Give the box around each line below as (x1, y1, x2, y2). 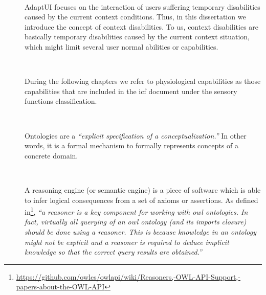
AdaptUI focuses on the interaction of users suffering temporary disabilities (25, 1, 260, 12)
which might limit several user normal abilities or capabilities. (25, 41, 218, 52)
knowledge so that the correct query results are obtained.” (25, 246, 202, 257)
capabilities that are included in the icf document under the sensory (25, 85, 237, 96)
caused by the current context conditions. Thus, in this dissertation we (25, 11, 246, 22)
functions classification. (25, 96, 97, 106)
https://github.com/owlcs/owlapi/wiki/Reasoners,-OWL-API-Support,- (16, 271, 240, 282)
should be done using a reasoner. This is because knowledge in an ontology (25, 226, 257, 237)
